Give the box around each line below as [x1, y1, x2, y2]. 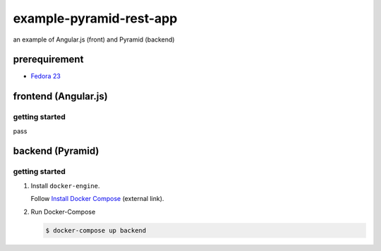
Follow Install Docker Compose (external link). [30, 195, 164, 203]
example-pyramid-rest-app [13, 11, 178, 26]
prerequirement [13, 54, 84, 66]
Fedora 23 [30, 72, 61, 80]
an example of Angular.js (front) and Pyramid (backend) [13, 35, 175, 44]
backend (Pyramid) [13, 145, 99, 157]
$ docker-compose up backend [45, 226, 147, 234]
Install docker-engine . [30, 181, 100, 190]
